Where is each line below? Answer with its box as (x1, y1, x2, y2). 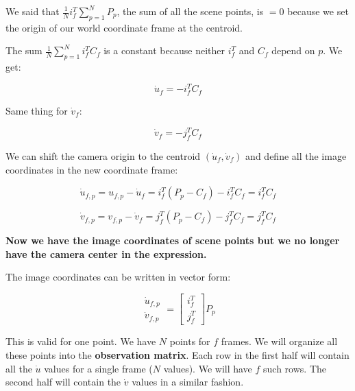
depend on (271, 43, 315, 58)
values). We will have (163, 361, 252, 375)
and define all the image (245, 148, 347, 163)
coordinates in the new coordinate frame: (5, 162, 178, 176)
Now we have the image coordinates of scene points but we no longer (5, 233, 340, 248)
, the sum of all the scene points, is (117, 4, 264, 18)
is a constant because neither (103, 43, 225, 58)
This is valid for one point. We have (5, 334, 156, 348)
